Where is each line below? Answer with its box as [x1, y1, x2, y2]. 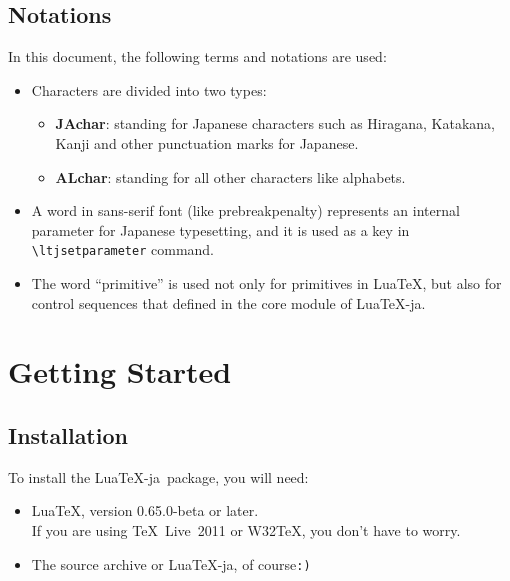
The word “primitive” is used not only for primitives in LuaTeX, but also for [31, 273, 502, 294]
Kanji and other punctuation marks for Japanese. [55, 132, 359, 153]
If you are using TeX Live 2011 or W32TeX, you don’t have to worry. [31, 519, 461, 540]
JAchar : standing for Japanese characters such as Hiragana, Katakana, [55, 113, 495, 134]
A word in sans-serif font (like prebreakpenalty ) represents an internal [31, 200, 460, 221]
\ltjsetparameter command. [31, 239, 215, 260]
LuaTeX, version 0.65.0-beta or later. [31, 500, 259, 521]
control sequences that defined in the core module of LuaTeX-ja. [31, 292, 426, 313]
